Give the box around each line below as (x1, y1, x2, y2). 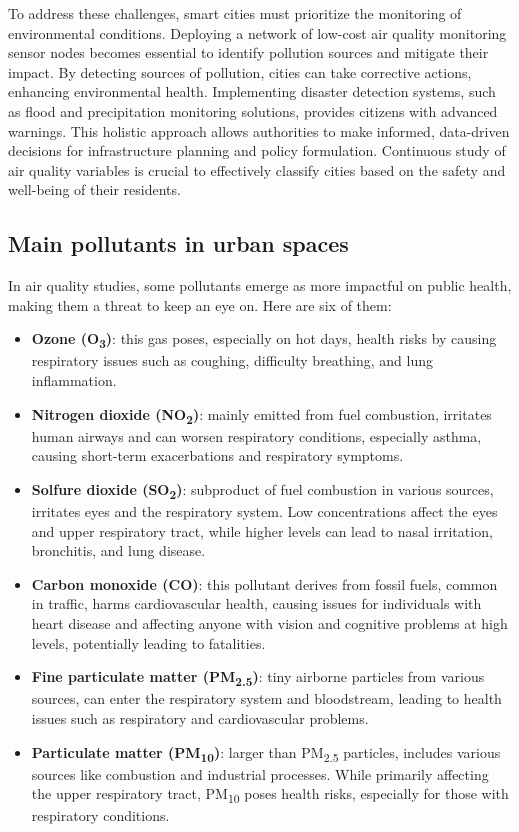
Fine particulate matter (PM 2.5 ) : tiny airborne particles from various (31, 666, 485, 690)
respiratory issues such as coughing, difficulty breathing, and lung (31, 350, 434, 371)
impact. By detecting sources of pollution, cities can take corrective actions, (8, 61, 472, 82)
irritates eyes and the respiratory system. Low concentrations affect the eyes (31, 501, 498, 522)
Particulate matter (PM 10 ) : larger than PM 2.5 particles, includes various (31, 741, 501, 765)
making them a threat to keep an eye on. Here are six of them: (8, 294, 392, 315)
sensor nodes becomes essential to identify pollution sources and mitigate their (8, 42, 489, 63)
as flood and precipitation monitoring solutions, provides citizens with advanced (8, 100, 498, 121)
